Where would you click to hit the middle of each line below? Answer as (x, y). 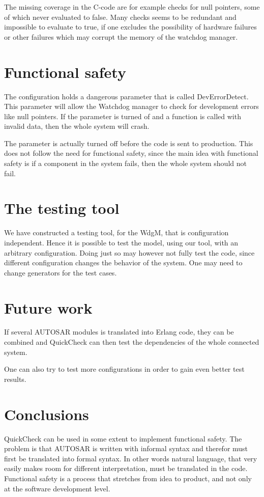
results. (15, 379)
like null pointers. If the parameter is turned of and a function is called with (123, 116)
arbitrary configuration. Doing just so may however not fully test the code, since (129, 252)
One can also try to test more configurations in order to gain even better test (124, 369)
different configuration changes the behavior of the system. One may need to (123, 263)
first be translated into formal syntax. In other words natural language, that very (131, 458)
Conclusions (47, 414)
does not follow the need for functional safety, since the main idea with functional (131, 153)
